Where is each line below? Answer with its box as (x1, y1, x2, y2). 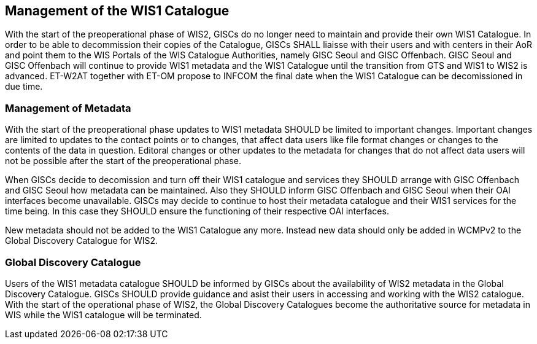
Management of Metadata (5, 101, 131, 114)
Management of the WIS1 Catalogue (5, 3, 230, 18)
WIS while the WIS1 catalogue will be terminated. (5, 309, 202, 320)
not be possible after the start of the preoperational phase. (5, 155, 241, 166)
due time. (5, 81, 43, 92)
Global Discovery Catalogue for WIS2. (5, 235, 158, 246)
